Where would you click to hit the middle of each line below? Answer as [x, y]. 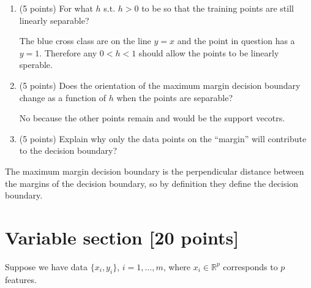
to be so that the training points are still [218, 8]
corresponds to [250, 266]
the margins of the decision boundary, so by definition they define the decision [152, 183]
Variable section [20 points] [122, 237]
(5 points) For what [56, 8]
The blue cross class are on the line [85, 41]
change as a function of [63, 97]
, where [177, 266]
